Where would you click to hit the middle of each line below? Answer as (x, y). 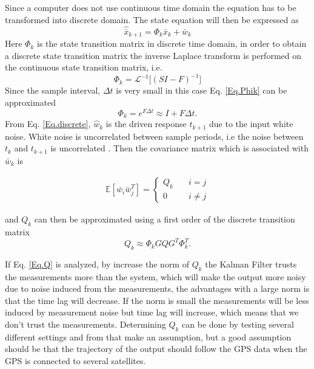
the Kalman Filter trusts (251, 264)
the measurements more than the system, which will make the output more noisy (155, 276)
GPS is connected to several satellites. (75, 361)
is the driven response (146, 124)
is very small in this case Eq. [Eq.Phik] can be (202, 90)
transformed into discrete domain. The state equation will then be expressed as (152, 19)
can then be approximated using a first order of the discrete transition (165, 219)
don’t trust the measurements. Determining (85, 324)
